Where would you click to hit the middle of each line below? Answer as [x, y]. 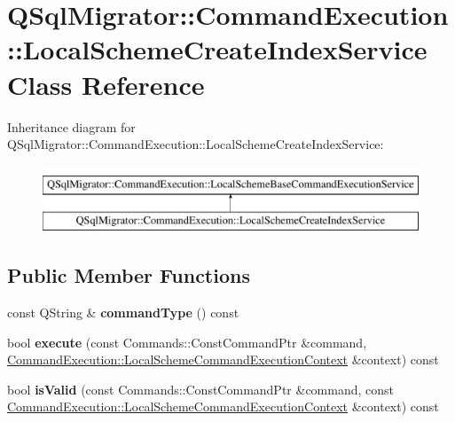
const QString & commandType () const [123, 313]
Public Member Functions [129, 275]
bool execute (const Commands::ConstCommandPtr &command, [187, 342]
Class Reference [106, 84]
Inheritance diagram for [71, 126]
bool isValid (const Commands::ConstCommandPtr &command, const [201, 389]
